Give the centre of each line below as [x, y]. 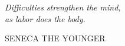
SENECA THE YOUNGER [55, 38]
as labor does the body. [45, 18]
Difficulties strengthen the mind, [63, 7]
